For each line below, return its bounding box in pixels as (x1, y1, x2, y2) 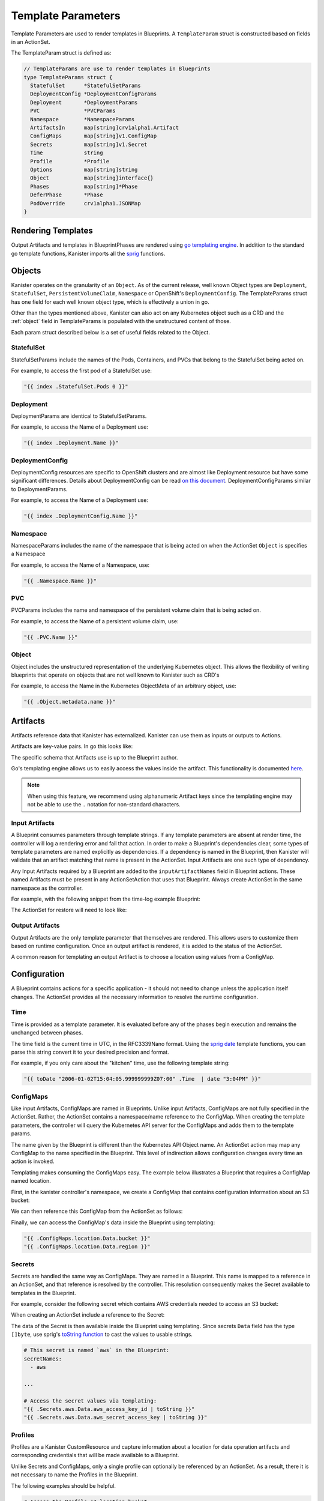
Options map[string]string (30, 166, 138, 173)
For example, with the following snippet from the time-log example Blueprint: (11, 895, 201, 903)
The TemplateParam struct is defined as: (11, 49, 112, 56)
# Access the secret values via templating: (23, 1397, 157, 1404)
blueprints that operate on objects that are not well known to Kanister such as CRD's (11, 671, 220, 678)
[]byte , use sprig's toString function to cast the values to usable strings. (11, 1330, 193, 1338)
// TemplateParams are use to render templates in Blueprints (23, 65, 211, 72)
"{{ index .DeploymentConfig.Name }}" (23, 513, 138, 519)
